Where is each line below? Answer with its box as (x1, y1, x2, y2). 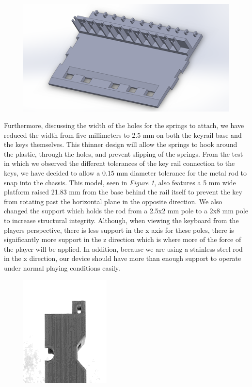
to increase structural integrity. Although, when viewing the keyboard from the (4, 215, 239, 226)
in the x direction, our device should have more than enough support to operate (4, 253, 241, 263)
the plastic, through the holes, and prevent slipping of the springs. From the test (4, 148, 243, 159)
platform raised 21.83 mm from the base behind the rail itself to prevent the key (4, 187, 242, 197)
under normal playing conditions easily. (4, 262, 120, 273)
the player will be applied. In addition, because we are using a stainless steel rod (4, 243, 243, 254)
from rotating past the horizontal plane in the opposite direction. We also (4, 196, 222, 206)
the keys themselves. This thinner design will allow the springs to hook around (4, 139, 237, 149)
